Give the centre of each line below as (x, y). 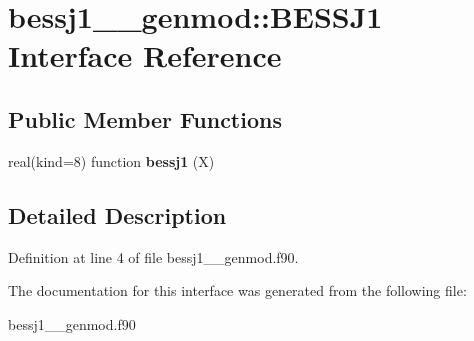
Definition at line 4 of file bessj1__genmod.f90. (153, 256)
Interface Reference (145, 55)
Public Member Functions (145, 118)
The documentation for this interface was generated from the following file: (237, 290)
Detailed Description (117, 214)
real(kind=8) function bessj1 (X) (111, 160)
